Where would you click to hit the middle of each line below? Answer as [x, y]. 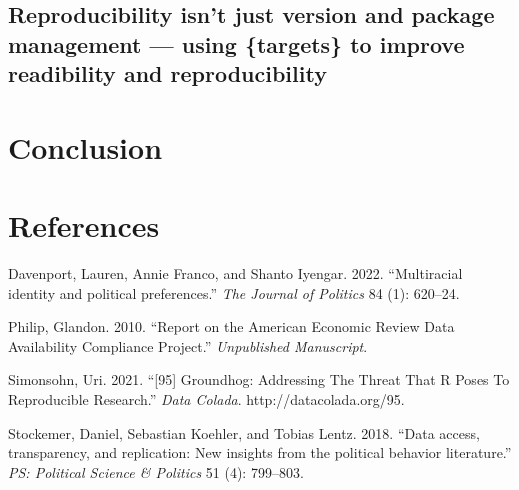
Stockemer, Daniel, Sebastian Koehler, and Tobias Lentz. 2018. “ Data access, [244, 432]
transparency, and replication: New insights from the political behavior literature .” [260, 452]
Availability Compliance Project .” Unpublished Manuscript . [188, 345]
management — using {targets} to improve [236, 43]
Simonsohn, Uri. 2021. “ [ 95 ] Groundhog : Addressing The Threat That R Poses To [259, 379]
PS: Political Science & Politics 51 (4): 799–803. [156, 471]
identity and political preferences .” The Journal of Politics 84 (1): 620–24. [234, 292]
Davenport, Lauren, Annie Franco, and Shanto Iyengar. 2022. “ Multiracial [235, 273]
